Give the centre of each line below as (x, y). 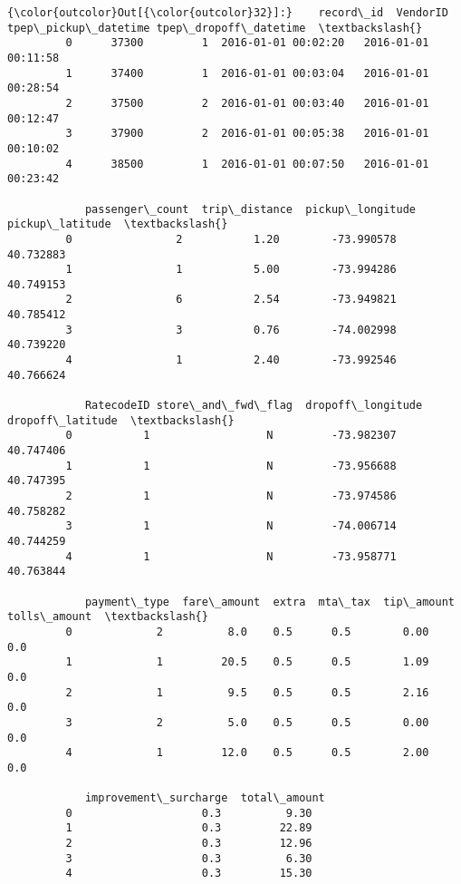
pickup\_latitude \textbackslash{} (118, 224)
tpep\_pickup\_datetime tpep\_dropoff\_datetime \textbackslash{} (215, 28)
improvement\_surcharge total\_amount (205, 798)
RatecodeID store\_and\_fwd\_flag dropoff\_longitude (254, 406)
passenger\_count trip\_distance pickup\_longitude (250, 209)
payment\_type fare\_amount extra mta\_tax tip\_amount (269, 602)
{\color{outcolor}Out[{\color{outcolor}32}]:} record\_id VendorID (228, 13)
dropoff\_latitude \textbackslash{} (121, 420)
